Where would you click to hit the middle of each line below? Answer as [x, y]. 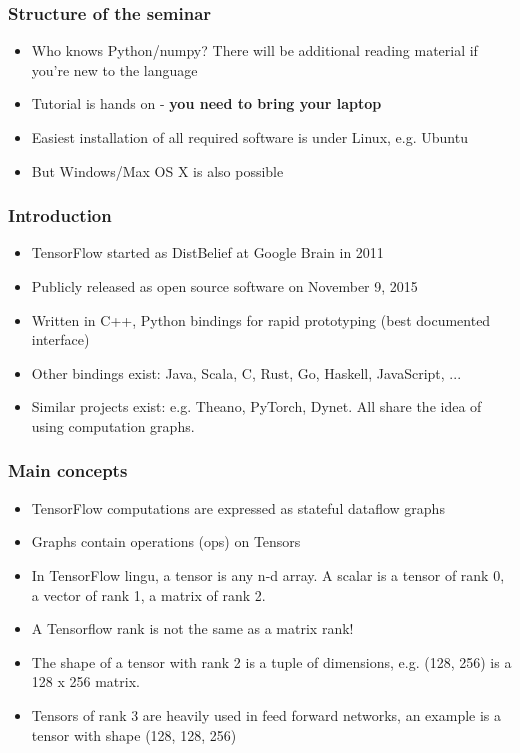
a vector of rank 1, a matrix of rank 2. [148, 594]
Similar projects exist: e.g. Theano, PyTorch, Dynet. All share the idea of [256, 406]
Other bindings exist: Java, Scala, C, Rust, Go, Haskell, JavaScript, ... [246, 372]
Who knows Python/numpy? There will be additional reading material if [254, 50]
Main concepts [68, 470]
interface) [60, 339]
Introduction [60, 215]
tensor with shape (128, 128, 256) [134, 734]
